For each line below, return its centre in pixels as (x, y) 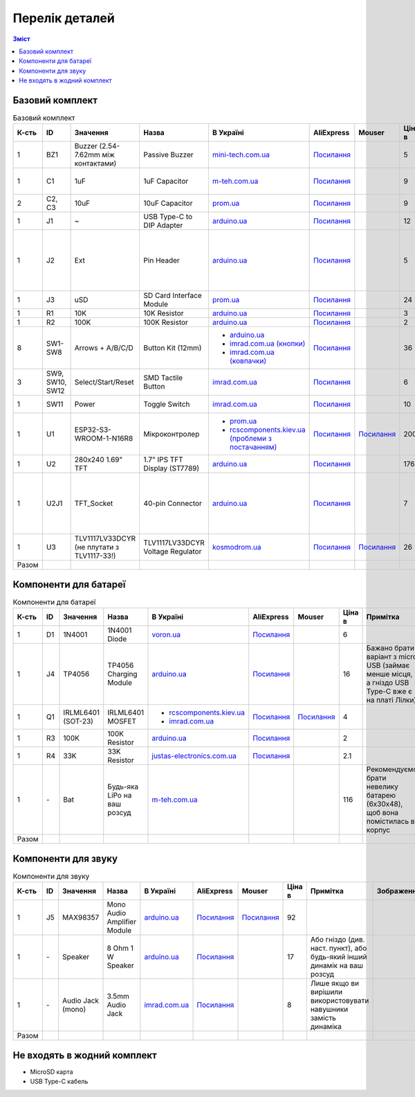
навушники (329, 1010)
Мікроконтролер (172, 435)
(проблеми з (251, 439)
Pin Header (162, 261)
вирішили (326, 992)
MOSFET (122, 721)
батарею (381, 796)
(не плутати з (97, 547)
